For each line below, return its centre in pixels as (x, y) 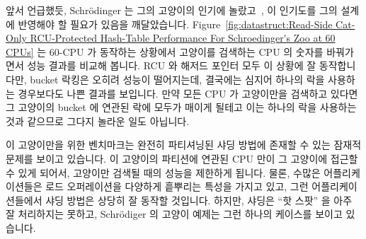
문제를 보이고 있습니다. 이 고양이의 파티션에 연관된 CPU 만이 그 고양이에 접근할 (182, 158)
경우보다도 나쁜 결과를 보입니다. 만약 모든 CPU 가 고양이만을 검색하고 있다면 (188, 93)
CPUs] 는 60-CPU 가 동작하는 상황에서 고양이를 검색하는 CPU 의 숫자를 (165, 51)
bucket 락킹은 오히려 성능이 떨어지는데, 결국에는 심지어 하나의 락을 (177, 79)
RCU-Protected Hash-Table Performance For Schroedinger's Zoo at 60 (183, 38)
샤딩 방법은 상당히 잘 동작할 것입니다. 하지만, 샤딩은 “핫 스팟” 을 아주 (199, 200)
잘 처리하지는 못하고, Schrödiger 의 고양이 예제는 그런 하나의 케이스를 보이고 (174, 214)
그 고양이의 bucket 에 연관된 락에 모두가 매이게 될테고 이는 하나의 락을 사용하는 (181, 107)
